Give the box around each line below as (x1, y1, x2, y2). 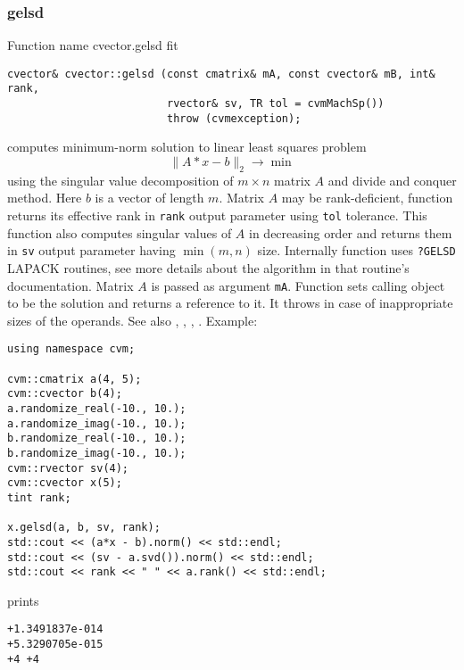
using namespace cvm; (7, 343, 136, 356)
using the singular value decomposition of (7, 170, 234, 189)
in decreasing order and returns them (249, 223, 452, 242)
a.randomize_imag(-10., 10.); (7, 417, 186, 430)
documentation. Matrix (7, 276, 134, 294)
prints (7, 591, 39, 609)
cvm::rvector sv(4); (7, 461, 129, 475)
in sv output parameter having (7, 241, 176, 260)
